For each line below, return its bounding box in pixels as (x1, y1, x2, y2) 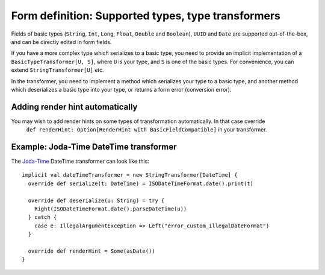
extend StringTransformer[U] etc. (11, 66, 105, 74)
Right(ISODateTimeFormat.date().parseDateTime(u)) (34, 206, 187, 212)
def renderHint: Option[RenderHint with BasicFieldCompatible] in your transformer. (26, 126, 267, 133)
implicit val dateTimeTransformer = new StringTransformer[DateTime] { (22, 172, 238, 179)
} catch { (28, 214, 57, 221)
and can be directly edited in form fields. (11, 38, 112, 45)
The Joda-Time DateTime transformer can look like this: (11, 157, 150, 165)
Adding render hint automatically (11, 101, 138, 112)
